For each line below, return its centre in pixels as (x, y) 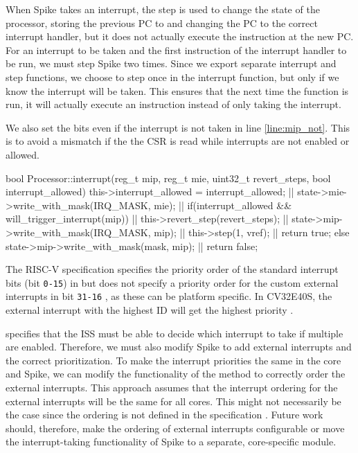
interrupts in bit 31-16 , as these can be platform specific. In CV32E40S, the (169, 296)
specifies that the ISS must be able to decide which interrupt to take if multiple (174, 333)
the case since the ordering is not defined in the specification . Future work (164, 415)
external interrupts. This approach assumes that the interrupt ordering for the (172, 387)
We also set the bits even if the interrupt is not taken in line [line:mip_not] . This (178, 127)
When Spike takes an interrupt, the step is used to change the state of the (163, 9)
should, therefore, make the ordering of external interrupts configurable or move (175, 428)
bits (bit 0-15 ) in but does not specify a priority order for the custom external (172, 282)
